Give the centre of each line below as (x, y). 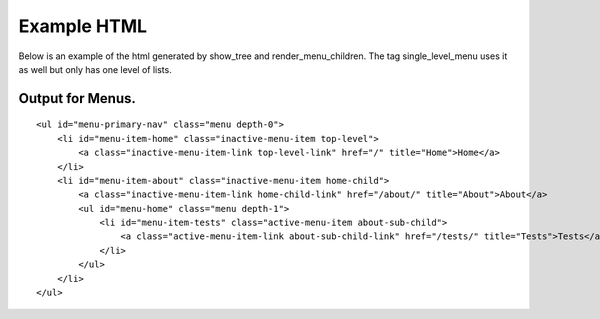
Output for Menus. (77, 98)
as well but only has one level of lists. (95, 69)
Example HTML (83, 26)
